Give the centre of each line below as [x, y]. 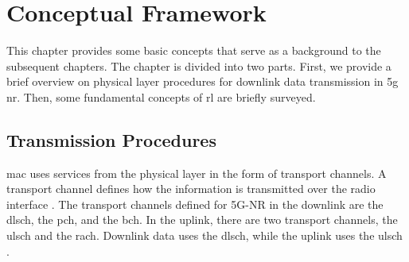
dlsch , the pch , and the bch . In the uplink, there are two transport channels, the [202, 220]
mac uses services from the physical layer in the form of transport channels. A [197, 173]
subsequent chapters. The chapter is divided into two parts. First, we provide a [199, 65]
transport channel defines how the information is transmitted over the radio [191, 189]
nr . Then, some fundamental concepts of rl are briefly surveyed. [161, 96]
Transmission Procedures [111, 139]
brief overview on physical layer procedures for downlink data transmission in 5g [203, 81]
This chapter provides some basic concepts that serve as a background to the [194, 50]
